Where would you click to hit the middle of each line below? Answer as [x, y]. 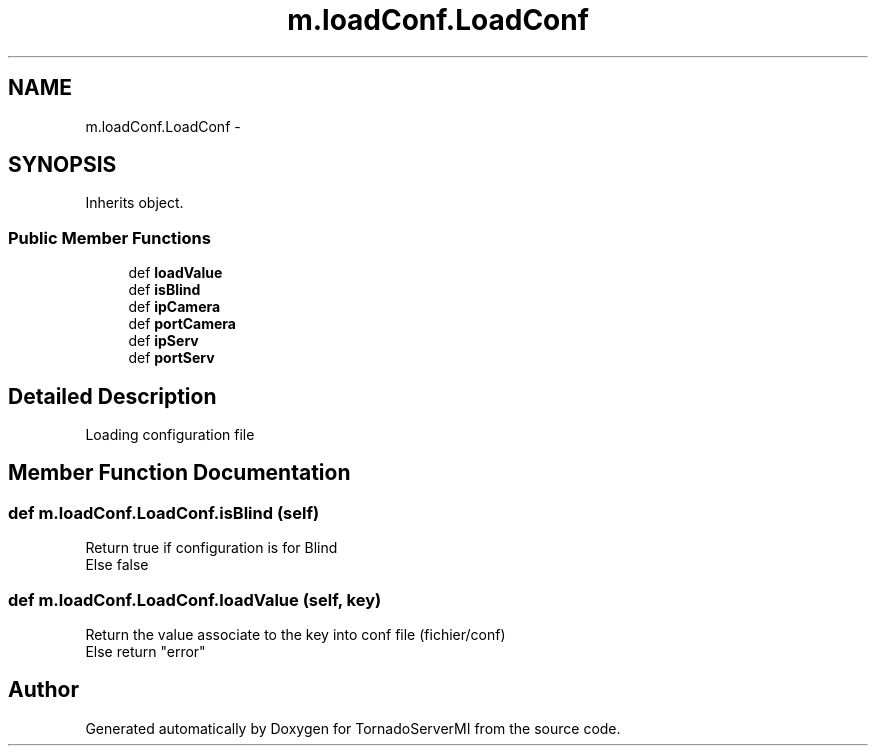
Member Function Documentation [179, 473]
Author [43, 690]
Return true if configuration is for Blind [211, 548]
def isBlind [164, 290]
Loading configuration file [170, 435]
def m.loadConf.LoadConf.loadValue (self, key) [195, 599]
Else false [117, 565]
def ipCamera [174, 307]
